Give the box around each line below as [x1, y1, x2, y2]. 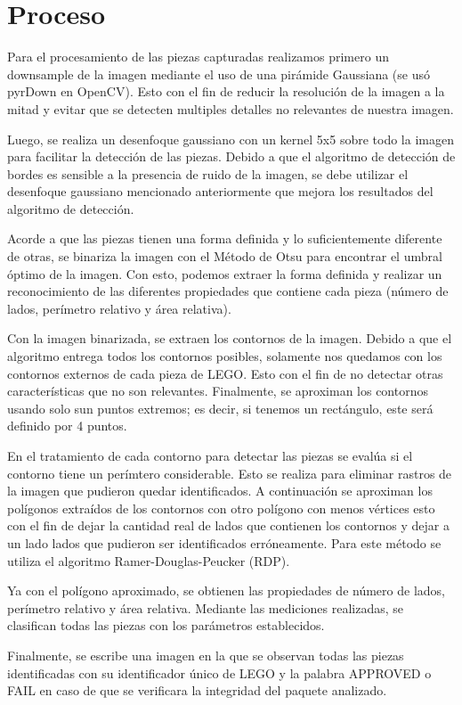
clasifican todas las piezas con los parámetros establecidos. [7, 616, 325, 635]
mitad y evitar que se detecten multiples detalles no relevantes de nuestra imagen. [7, 99, 454, 118]
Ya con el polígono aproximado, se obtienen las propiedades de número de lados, [7, 581, 445, 600]
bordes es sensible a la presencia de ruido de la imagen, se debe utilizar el [7, 164, 409, 183]
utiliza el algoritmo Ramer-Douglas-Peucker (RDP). [7, 551, 290, 570]
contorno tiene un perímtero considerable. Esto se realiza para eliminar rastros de [7, 463, 452, 482]
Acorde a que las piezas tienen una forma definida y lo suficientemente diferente [7, 229, 442, 248]
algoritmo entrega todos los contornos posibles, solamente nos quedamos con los [7, 347, 442, 365]
